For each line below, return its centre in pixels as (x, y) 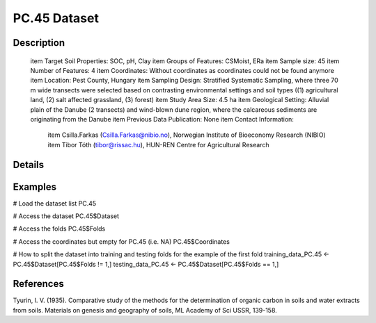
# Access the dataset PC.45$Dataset (66, 216)
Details (29, 164)
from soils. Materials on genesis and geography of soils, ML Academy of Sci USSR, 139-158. (145, 310)
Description (39, 43)
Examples (35, 187)
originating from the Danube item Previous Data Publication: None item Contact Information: (162, 119)
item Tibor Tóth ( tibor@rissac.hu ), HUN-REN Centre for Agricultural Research (158, 144)
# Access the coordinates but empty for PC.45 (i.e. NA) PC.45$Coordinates (121, 241)
